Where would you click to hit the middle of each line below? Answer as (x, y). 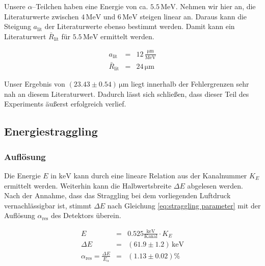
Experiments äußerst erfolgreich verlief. (65, 104)
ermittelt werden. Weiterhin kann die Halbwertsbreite (88, 185)
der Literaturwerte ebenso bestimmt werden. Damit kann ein (140, 26)
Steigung (18, 26)
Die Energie (22, 176)
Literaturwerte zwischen (42, 16)
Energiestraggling (51, 131)
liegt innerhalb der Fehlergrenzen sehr (190, 84)
